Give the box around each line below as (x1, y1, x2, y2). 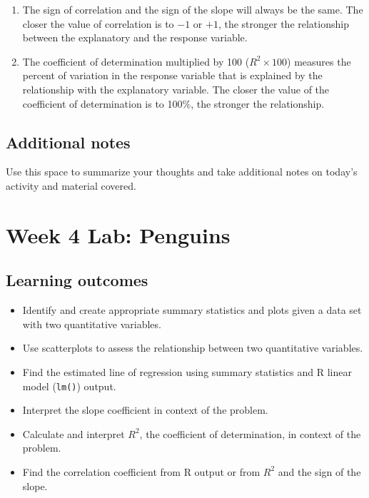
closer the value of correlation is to (22, 16, 174, 31)
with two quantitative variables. (22, 316, 161, 331)
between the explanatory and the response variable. (22, 30, 248, 45)
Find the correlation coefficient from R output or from (22, 464, 261, 479)
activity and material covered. (6, 178, 136, 193)
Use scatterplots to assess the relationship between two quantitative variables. (22, 340, 363, 355)
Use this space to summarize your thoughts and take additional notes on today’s (6, 164, 358, 179)
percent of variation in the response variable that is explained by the (22, 68, 323, 83)
